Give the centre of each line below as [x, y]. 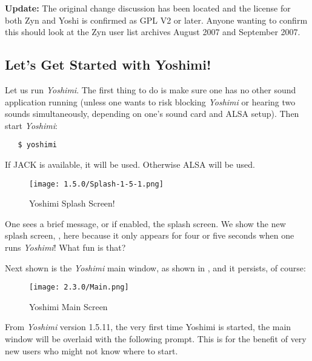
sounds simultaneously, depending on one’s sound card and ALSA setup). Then [152, 114]
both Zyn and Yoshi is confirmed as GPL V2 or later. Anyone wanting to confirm [156, 20]
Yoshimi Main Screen [68, 306]
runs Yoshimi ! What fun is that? [65, 247]
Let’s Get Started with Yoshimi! [108, 65]
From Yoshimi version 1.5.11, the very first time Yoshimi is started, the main [148, 327]
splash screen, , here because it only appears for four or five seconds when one [150, 235]
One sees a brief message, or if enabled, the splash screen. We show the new [145, 223]
